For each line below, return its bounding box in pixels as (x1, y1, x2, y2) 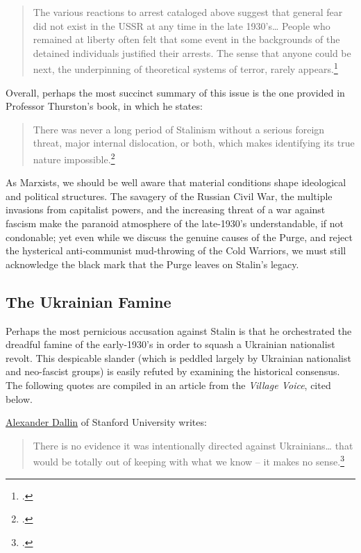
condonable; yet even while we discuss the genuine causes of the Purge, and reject (6, 229, 353, 244)
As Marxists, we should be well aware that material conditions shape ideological (6, 175, 346, 190)
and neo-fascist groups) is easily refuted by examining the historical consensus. (6, 364, 340, 379)
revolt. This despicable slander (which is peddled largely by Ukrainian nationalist (6, 350, 351, 365)
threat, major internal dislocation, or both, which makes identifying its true (33, 135, 355, 150)
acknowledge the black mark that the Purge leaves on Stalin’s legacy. (6, 256, 299, 271)
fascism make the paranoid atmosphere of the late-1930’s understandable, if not (6, 216, 344, 231)
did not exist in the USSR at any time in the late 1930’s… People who (33, 18, 330, 33)
